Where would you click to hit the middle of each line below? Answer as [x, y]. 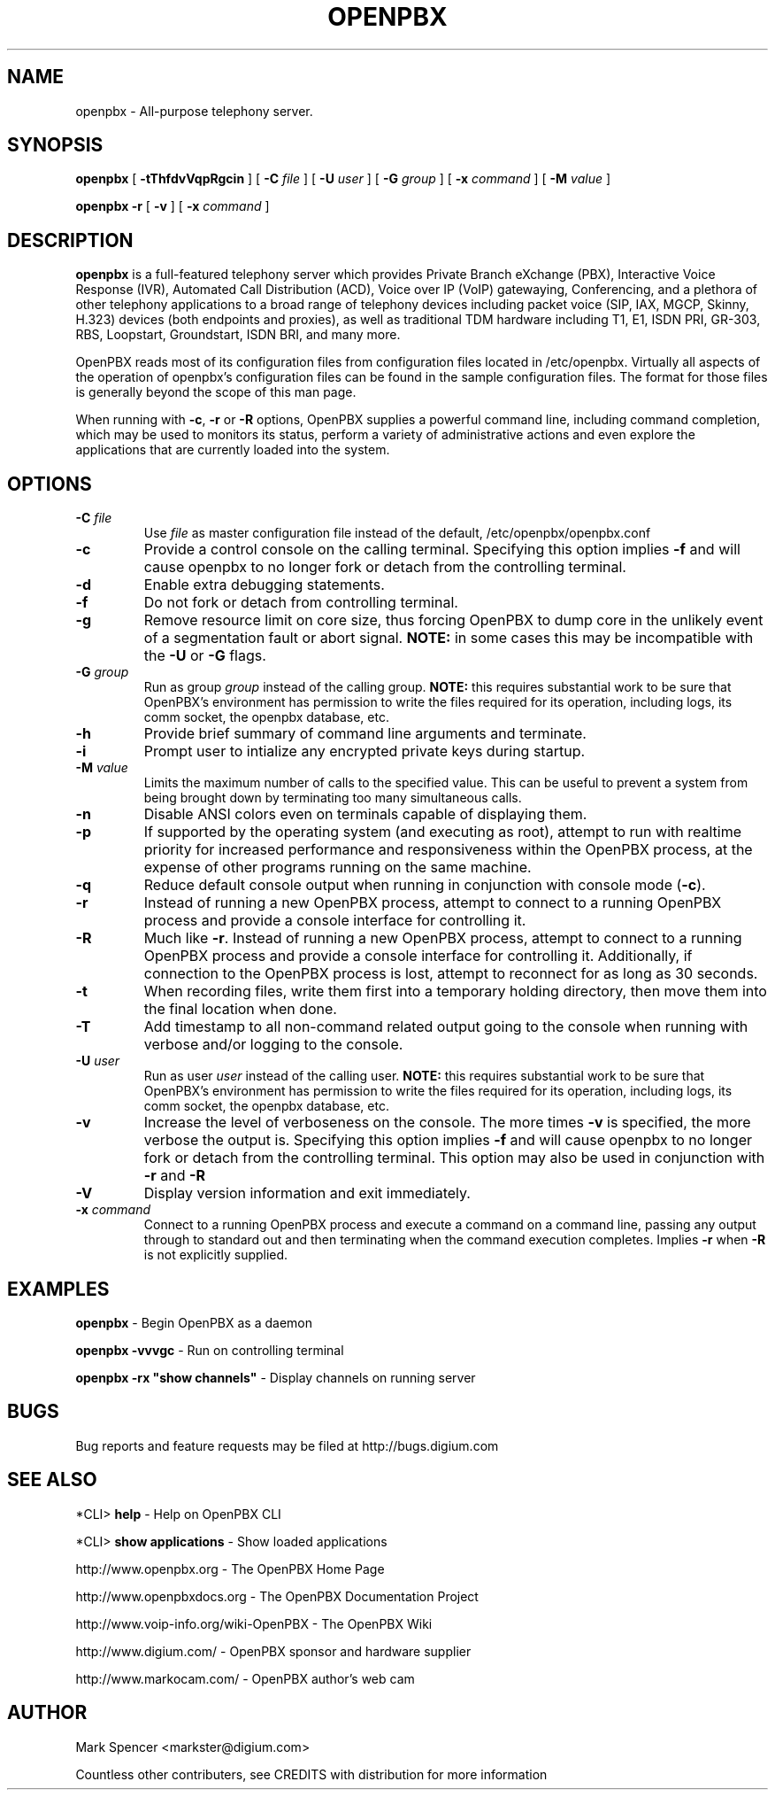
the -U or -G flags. [205, 656]
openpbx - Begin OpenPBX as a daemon [194, 1322]
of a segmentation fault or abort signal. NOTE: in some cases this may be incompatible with [449, 638]
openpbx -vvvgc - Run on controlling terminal [210, 1350]
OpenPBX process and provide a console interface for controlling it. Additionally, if [418, 956]
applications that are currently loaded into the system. [233, 450]
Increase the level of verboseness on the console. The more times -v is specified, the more [447, 1123]
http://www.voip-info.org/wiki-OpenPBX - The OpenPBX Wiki [254, 1623]
